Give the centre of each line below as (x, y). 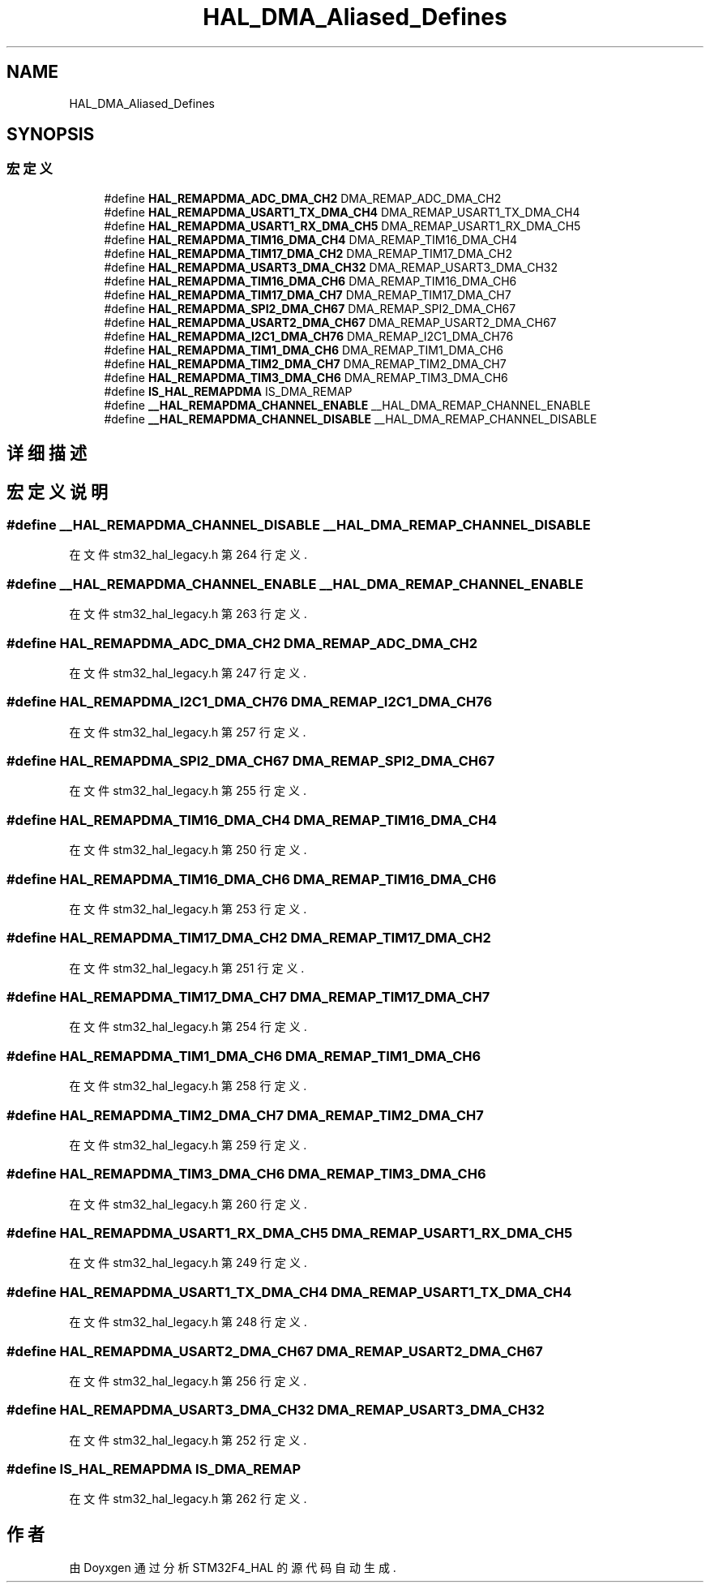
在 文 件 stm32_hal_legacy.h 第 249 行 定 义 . (188, 1263)
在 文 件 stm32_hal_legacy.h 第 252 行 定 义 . (188, 1440)
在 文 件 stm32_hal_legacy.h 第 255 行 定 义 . (188, 791)
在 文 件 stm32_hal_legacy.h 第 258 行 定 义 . (188, 1086)
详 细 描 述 (47, 453)
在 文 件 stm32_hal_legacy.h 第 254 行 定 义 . (188, 1027)
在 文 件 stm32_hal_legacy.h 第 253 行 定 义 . (188, 908)
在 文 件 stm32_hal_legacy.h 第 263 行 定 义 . (188, 614)
